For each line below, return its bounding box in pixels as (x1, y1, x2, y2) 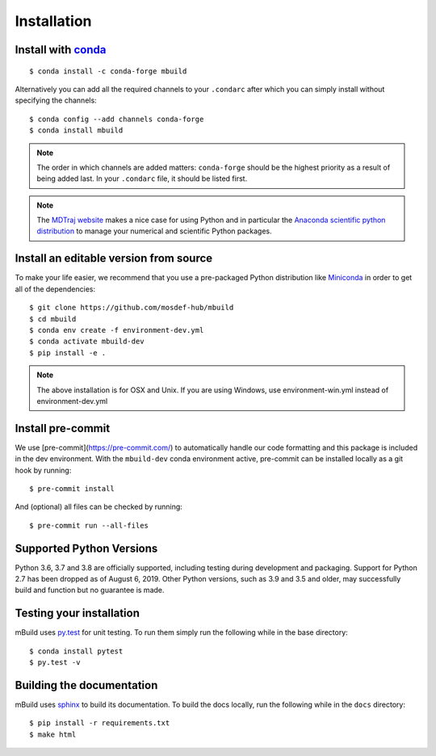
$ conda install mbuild (29, 126, 124, 135)
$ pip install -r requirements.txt (29, 719, 170, 728)
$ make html (29, 729, 77, 739)
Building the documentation (15, 678, 158, 692)
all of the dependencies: (15, 283, 96, 294)
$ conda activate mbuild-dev (29, 337, 145, 346)
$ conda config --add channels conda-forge (29, 114, 204, 124)
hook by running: (15, 465, 72, 475)
